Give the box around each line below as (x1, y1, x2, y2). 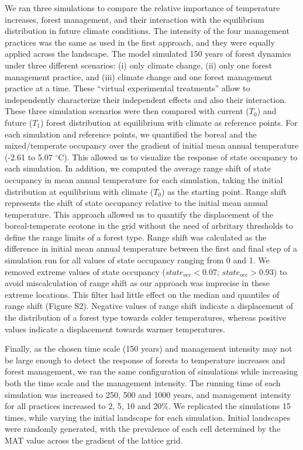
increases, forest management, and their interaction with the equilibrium (5, 13, 264, 25)
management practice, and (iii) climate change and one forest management (5, 70, 273, 83)
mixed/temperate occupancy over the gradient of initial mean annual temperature (5, 139, 299, 152)
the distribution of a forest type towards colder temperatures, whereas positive (5, 311, 287, 324)
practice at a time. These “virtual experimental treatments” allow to (5, 82, 250, 94)
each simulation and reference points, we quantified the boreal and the (5, 128, 257, 140)
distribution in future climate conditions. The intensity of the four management (5, 25, 290, 37)
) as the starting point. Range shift (161, 185, 287, 197)
